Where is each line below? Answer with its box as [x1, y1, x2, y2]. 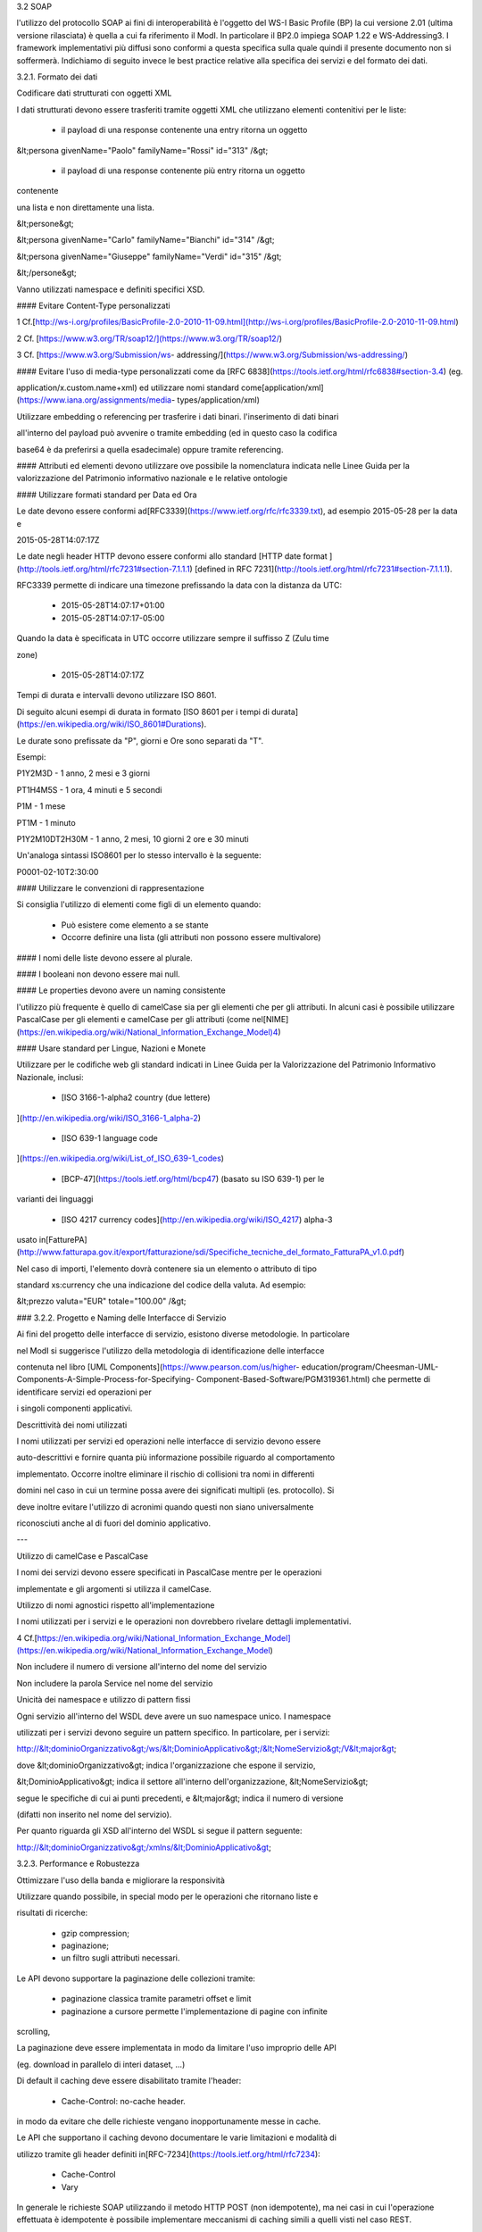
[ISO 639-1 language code [61, 1132, 158, 1143]
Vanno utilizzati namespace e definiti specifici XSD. [16, 284, 205, 295]
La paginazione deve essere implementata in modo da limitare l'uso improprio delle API [16, 2043, 337, 2053]
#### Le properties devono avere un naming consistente [16, 985, 227, 995]
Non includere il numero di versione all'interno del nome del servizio [16, 1662, 268, 1672]
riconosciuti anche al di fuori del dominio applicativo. [16, 1518, 212, 1528]
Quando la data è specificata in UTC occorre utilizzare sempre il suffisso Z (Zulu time [16, 633, 329, 644]
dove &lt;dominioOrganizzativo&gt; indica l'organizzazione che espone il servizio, [16, 1760, 316, 1770]
